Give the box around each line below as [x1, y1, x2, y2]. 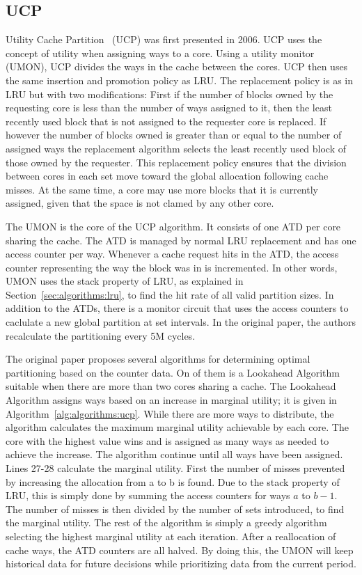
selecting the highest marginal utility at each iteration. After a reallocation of [6, 528, 336, 543]
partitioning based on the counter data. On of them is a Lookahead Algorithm [6, 365, 340, 379]
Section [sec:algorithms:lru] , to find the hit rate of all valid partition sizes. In [6, 287, 334, 301]
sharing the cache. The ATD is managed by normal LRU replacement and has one [6, 233, 356, 247]
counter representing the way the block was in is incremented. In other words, [6, 260, 338, 274]
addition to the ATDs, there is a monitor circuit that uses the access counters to [6, 301, 349, 315]
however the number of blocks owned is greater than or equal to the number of [6, 127, 342, 142]
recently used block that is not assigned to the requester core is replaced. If [6, 113, 326, 128]
